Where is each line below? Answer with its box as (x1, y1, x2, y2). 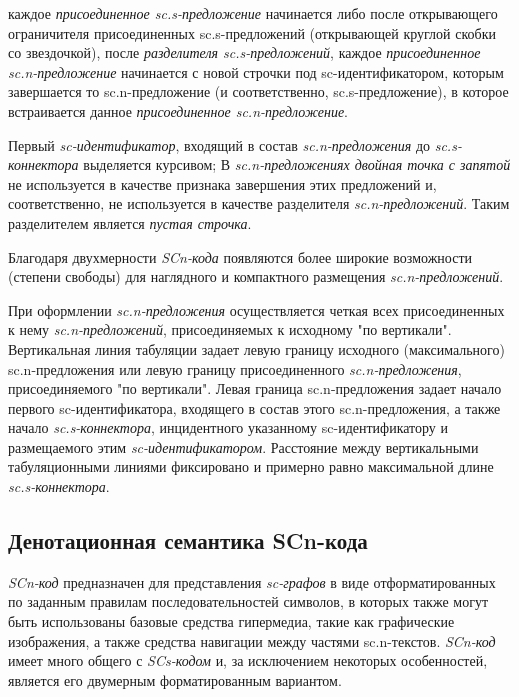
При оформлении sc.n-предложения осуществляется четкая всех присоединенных (8, 299, 505, 320)
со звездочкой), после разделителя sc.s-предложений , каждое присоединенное (8, 42, 481, 63)
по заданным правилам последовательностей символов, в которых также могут (8, 591, 489, 612)
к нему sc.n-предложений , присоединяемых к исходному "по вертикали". (8, 319, 452, 340)
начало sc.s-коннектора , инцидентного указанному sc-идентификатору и (8, 417, 449, 438)
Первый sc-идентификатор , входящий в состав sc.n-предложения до (8, 134, 431, 155)
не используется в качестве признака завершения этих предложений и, (8, 173, 437, 194)
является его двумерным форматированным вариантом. (8, 669, 342, 690)
